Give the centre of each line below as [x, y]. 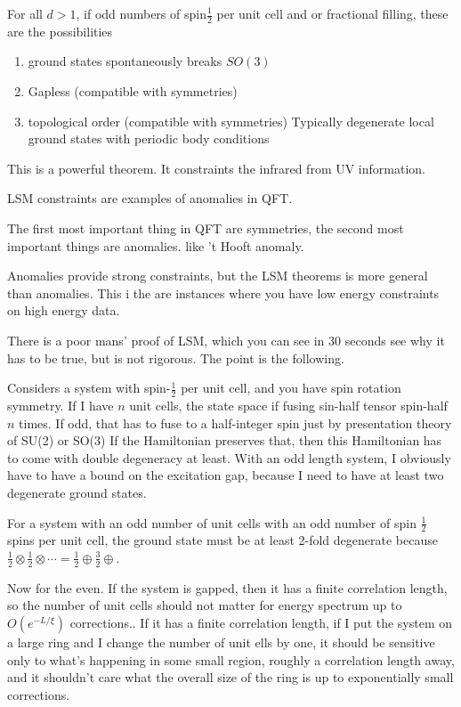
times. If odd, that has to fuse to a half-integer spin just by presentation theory [235, 423]
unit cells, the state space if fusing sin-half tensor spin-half [288, 405]
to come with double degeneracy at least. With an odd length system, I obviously [229, 457]
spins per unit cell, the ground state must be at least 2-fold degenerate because [222, 540]
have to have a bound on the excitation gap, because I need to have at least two [226, 475]
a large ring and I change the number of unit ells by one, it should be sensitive [221, 642]
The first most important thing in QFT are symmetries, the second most [206, 228]
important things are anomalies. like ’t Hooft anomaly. [156, 245]
